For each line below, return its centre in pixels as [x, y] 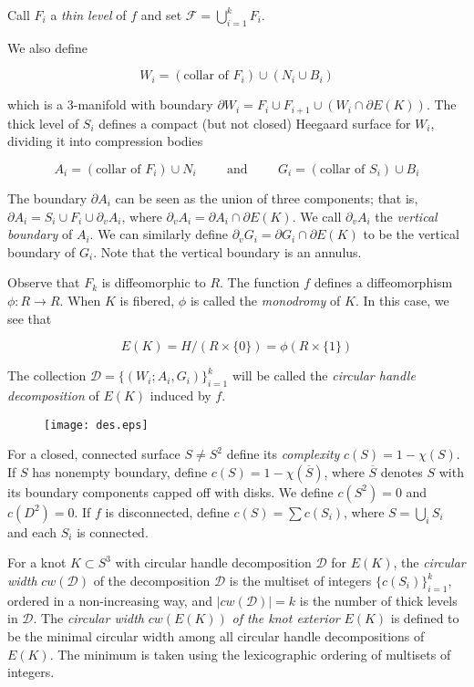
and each [32, 531]
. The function [260, 282]
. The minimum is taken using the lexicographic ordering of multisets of [250, 654]
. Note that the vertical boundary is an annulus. [227, 251]
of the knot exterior [286, 618]
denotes [402, 471]
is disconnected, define [167, 511]
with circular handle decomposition [213, 562]
